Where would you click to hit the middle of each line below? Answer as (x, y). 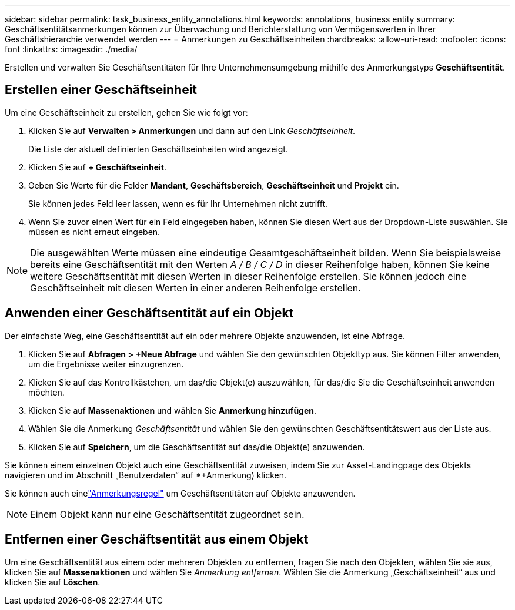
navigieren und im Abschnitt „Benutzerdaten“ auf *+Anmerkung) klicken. (146, 475)
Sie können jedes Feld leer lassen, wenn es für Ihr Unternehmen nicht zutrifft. (178, 203)
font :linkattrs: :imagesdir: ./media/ (71, 49)
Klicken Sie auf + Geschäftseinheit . (98, 167)
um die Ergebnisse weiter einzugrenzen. (106, 364)
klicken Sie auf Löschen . (53, 582)
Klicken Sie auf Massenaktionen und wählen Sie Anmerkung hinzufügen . (173, 410)
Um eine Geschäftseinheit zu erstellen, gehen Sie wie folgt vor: (126, 112)
